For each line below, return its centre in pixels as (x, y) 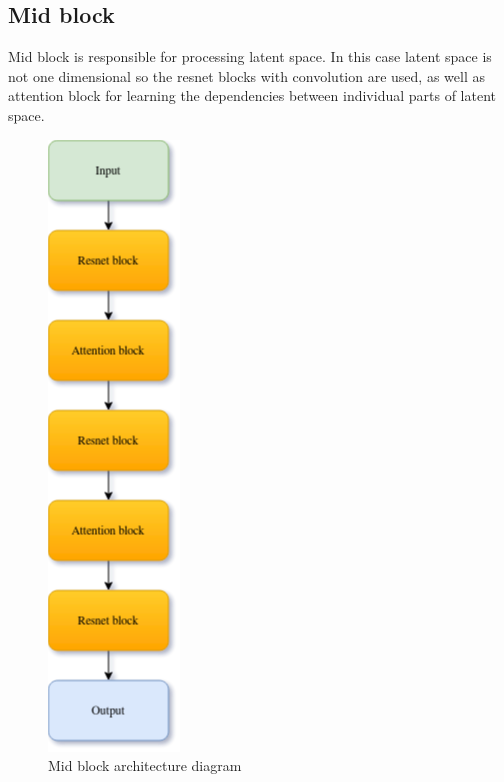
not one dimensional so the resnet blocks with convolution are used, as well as (246, 75)
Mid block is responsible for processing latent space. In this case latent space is (250, 56)
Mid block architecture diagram (145, 765)
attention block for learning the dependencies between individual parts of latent (252, 95)
